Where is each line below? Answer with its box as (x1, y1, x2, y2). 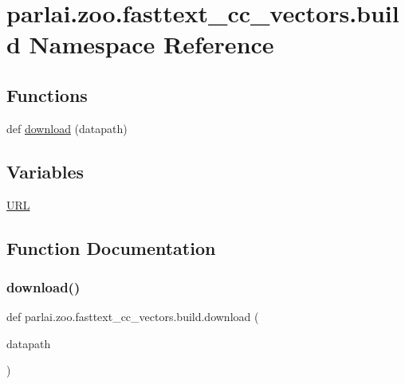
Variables (6, 159, 85, 183)
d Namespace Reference (6, 28, 274, 61)
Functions (6, 82, 88, 107)
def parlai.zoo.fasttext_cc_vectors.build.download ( (6, 308, 259, 325)
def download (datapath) (6, 120, 128, 136)
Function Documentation (6, 235, 216, 260)
